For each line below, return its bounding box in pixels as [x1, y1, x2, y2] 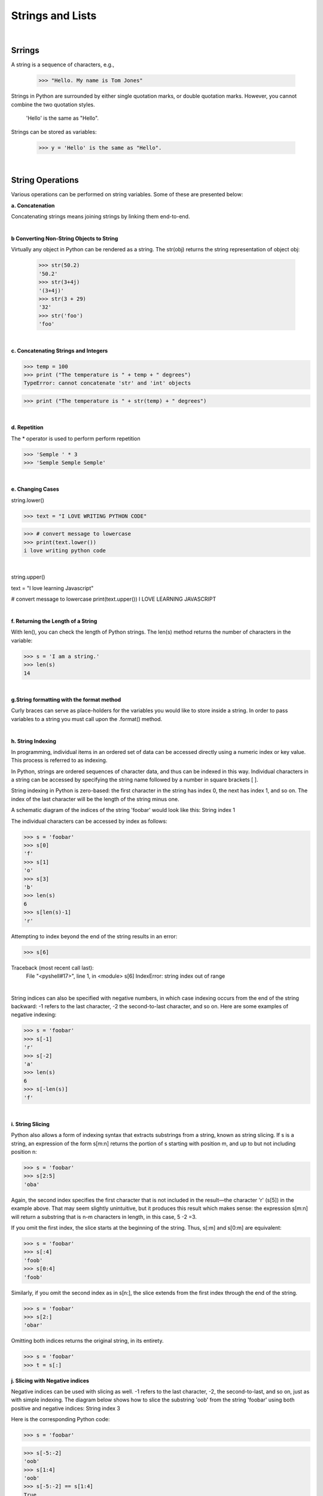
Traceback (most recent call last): [11, 964, 94, 971]
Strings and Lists [11, 9, 97, 22]
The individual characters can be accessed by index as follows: [11, 817, 167, 825]
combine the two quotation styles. [11, 101, 95, 108]
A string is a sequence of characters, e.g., [11, 61, 115, 68]
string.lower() [11, 497, 45, 504]
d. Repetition [11, 424, 44, 431]
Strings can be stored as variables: [11, 128, 97, 135]
